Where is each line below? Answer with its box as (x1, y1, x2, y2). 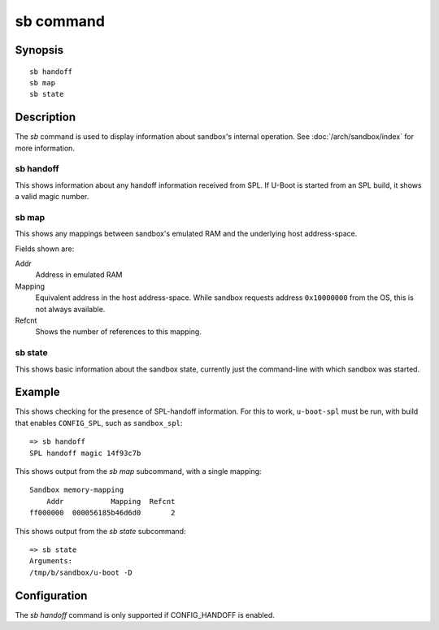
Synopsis (15, 43, 64, 57)
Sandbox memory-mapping (29, 485, 124, 495)
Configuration (15, 589, 88, 602)
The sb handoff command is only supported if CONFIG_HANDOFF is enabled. (15, 610, 276, 619)
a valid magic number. (15, 192, 89, 202)
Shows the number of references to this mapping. (35, 327, 202, 337)
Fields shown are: (15, 244, 75, 254)
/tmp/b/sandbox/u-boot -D (29, 567, 133, 577)
